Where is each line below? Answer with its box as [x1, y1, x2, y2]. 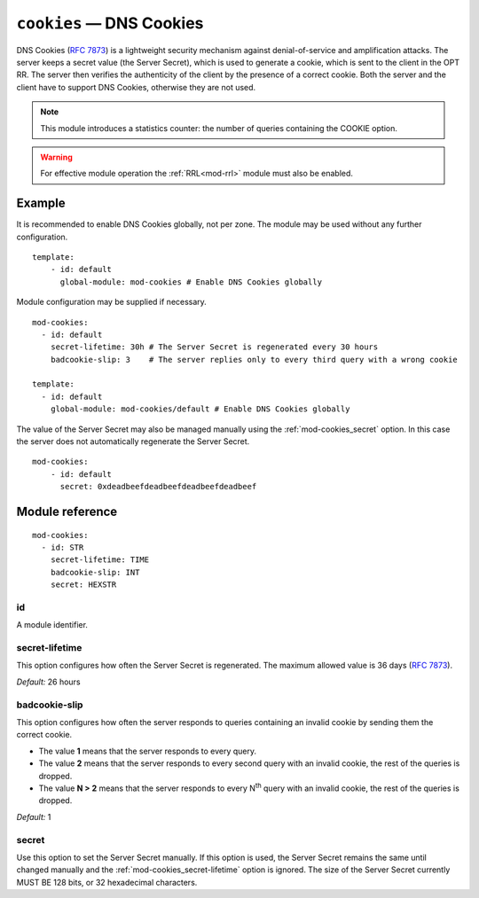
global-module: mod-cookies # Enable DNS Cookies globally [59, 277, 323, 287]
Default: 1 [16, 811, 51, 822]
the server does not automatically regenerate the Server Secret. [16, 436, 250, 447]
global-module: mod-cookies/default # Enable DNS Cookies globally [50, 404, 350, 414]
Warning [40, 152, 73, 162]
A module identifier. [16, 620, 89, 630]
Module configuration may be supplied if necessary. [16, 297, 208, 308]
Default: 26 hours [16, 676, 81, 687]
